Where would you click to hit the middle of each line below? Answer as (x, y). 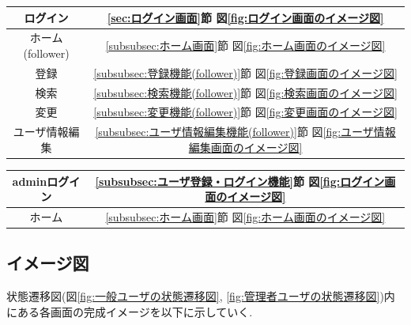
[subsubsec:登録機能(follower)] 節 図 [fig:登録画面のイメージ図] (245, 72)
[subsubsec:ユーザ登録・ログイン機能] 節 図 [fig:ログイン (240, 181)
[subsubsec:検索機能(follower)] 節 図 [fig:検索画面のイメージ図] (245, 92)
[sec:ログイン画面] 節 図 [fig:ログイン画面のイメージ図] (245, 17)
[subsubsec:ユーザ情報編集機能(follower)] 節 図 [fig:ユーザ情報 (245, 132)
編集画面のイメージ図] (245, 147)
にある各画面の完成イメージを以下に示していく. (130, 311)
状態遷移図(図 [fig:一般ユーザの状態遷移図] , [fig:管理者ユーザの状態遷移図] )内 (201, 296)
